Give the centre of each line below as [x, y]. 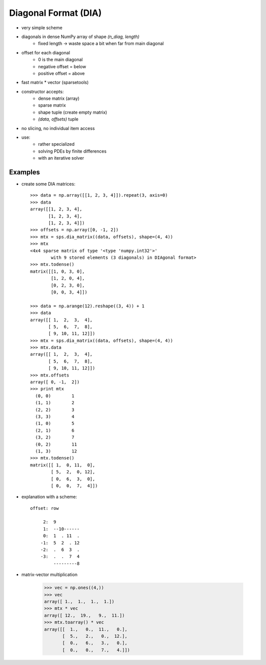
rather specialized [56, 144]
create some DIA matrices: [49, 184]
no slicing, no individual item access [58, 128]
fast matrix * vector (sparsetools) [55, 83]
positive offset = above [61, 73]
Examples [25, 172]
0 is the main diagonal [61, 60]
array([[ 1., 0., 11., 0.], [86, 629]
